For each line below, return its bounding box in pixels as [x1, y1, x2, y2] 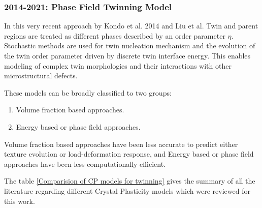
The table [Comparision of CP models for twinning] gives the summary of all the [4, 175, 255, 186]
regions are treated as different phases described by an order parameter [4, 30, 225, 41]
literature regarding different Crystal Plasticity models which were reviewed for [4, 185, 250, 196]
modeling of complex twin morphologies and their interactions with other [4, 60, 232, 71]
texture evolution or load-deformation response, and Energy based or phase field [4, 148, 254, 159]
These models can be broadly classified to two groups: [4, 87, 172, 98]
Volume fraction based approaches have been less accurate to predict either [4, 138, 238, 149]
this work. [4, 195, 35, 206]
